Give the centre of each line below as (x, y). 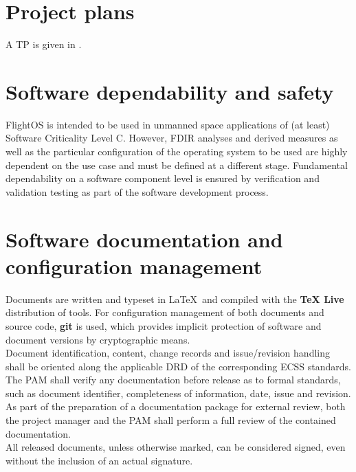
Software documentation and (144, 239)
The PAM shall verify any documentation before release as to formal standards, (173, 380)
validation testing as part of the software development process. (137, 191)
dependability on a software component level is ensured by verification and (163, 178)
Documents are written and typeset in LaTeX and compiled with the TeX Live (175, 299)
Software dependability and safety (170, 91)
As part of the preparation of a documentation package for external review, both (176, 406)
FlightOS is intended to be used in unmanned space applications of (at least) (168, 124)
